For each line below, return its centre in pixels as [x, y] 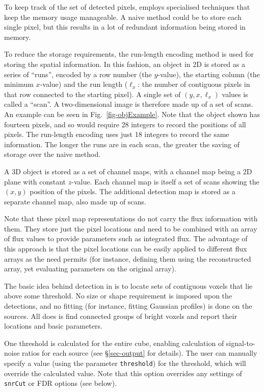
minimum [19, 84]
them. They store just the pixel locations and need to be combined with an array [131, 228]
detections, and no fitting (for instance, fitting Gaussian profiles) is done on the [128, 306]
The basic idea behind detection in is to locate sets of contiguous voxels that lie [128, 285]
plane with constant [35, 181]
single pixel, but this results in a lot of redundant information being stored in [125, 27]
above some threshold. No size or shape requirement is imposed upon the [118, 296]
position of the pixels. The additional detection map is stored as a [133, 191]
